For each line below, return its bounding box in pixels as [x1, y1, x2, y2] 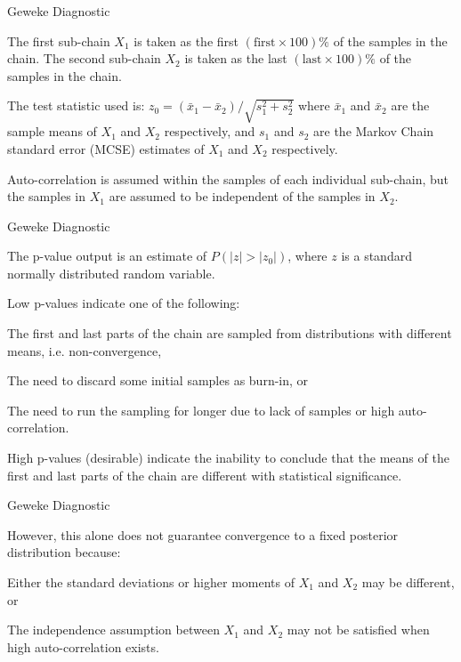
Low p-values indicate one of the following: [7, 294, 240, 312]
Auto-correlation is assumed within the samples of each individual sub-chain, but [7, 169, 449, 188]
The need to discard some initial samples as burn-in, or [7, 371, 309, 390]
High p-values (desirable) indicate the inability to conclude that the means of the [7, 448, 449, 467]
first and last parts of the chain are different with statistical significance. [7, 465, 402, 484]
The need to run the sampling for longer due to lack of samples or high [7, 400, 395, 419]
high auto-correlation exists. [7, 637, 159, 656]
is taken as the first [133, 31, 239, 50]
